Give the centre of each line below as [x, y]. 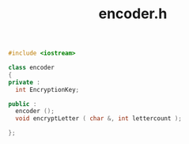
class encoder [32, 68]
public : [23, 104]
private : [25, 82]
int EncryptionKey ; [47, 89]
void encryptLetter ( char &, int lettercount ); [98, 119]
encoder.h [133, 14]
